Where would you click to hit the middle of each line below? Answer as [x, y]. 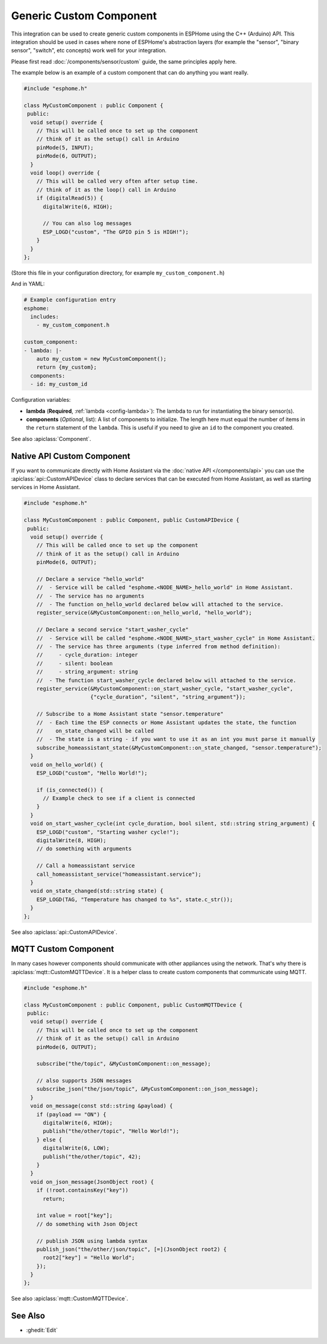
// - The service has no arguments [90, 596]
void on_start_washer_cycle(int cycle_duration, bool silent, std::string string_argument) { [173, 824]
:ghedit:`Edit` [42, 1330]
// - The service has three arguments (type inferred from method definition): [158, 647]
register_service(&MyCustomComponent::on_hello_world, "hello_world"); [144, 613]
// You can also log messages [87, 223]
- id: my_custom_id [59, 384]
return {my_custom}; [67, 367]
